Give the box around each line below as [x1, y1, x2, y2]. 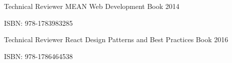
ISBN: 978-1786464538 [4, 51, 73, 61]
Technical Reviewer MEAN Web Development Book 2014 [4, 1, 179, 11]
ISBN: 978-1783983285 [4, 17, 73, 28]
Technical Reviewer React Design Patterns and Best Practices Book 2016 [4, 34, 228, 45]
